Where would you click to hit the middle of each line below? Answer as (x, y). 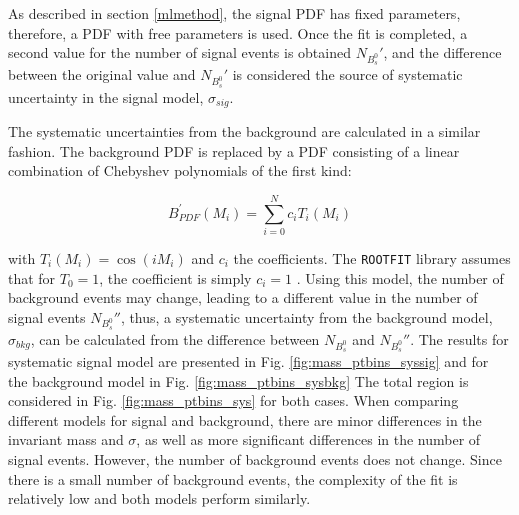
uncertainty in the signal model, (106, 96)
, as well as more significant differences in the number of (308, 439)
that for (32, 277)
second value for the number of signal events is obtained (179, 52)
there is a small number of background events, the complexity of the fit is (233, 478)
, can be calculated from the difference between (175, 338)
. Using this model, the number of (400, 277)
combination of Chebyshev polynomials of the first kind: (180, 170)
